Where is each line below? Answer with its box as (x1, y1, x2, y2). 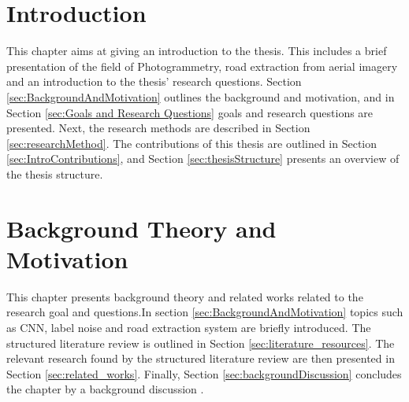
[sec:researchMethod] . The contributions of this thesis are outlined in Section (6, 135, 377, 151)
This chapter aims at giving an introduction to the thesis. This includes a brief (6, 42, 387, 59)
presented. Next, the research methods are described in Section (6, 120, 310, 136)
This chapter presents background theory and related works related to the (6, 288, 363, 304)
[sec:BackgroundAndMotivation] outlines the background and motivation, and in (6, 88, 395, 105)
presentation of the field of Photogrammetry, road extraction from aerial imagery (6, 57, 398, 74)
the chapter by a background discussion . (6, 381, 204, 397)
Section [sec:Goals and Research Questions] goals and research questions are (6, 104, 374, 120)
